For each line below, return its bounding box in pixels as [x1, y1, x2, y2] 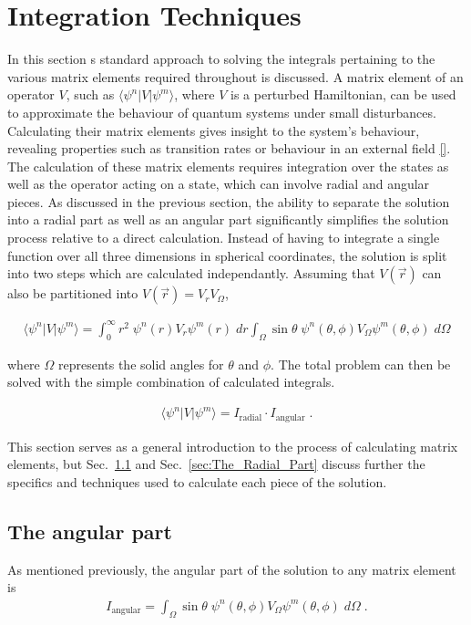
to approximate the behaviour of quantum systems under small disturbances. [7, 102, 436, 121]
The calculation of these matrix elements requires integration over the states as [7, 156, 449, 175]
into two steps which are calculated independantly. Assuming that [7, 264, 375, 283]
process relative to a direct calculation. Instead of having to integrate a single [7, 228, 440, 247]
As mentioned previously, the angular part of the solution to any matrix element [7, 559, 456, 578]
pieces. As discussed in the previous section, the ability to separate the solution [7, 192, 450, 211]
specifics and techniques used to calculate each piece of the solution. [7, 472, 387, 491]
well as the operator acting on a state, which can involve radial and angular [7, 174, 430, 193]
